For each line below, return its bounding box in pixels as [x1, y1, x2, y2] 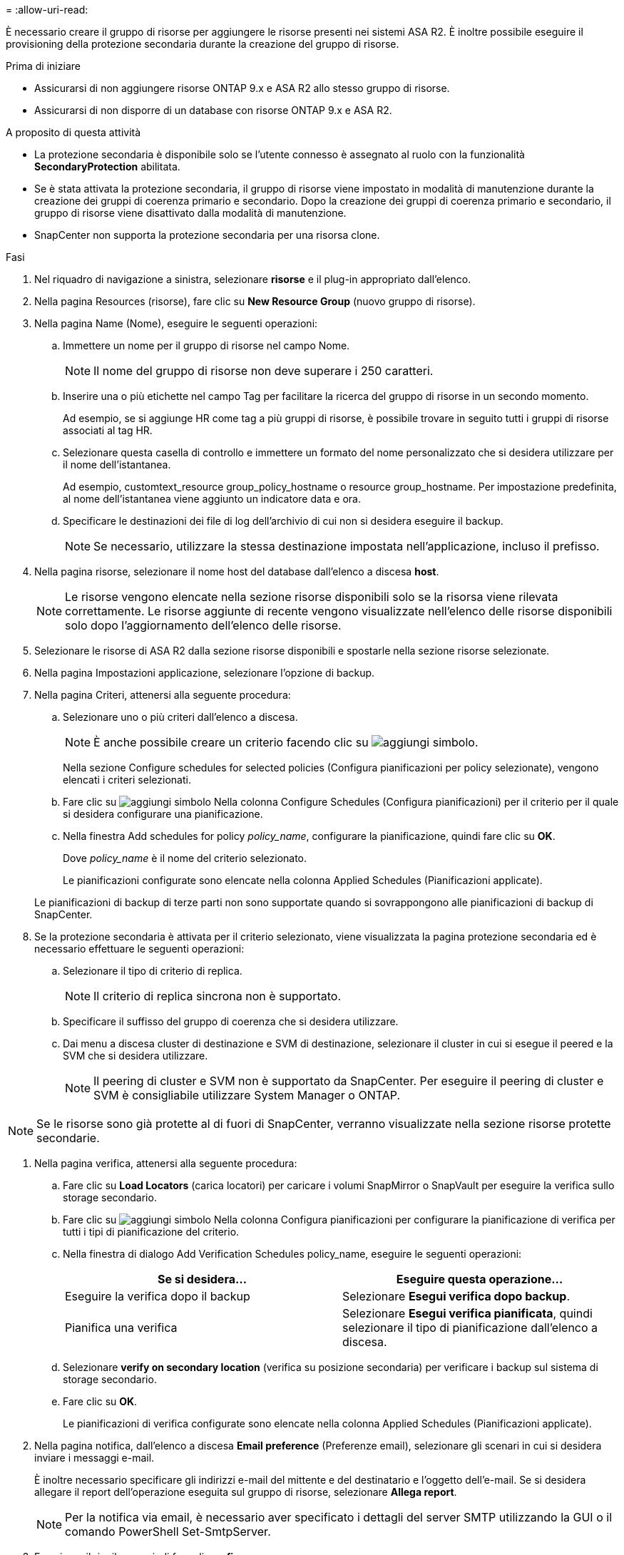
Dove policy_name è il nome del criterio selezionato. [63, 852, 307, 864]
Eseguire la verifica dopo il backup [65, 1289, 250, 1303]
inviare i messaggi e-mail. [34, 1452, 155, 1464]
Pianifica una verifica [65, 1320, 178, 1335]
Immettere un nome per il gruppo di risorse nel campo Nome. [63, 339, 350, 351]
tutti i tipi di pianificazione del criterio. [63, 1226, 240, 1238]
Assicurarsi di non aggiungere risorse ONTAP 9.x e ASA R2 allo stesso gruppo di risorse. [34, 82, 450, 94]
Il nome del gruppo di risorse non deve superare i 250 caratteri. [93, 364, 434, 378]
